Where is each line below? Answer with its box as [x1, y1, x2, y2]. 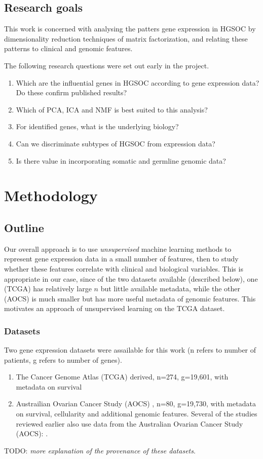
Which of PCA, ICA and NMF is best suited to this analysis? [16, 104, 208, 114]
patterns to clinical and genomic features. [4, 43, 133, 54]
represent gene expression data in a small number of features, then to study [4, 253, 239, 264]
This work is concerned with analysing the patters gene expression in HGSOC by [4, 23, 256, 34]
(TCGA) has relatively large [4, 283, 92, 294]
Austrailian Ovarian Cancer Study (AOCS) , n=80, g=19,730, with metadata [16, 398, 256, 409]
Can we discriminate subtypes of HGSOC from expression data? [16, 138, 215, 148]
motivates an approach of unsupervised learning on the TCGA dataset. [4, 303, 225, 314]
